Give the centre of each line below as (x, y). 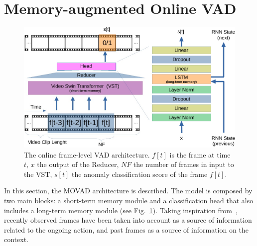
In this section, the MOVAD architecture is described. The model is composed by (128, 191)
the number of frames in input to (184, 164)
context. (16, 239)
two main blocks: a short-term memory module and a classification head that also (129, 201)
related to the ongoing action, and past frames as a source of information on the (126, 229)
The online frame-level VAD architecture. (87, 154)
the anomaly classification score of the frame (140, 174)
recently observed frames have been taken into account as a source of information (128, 220)
